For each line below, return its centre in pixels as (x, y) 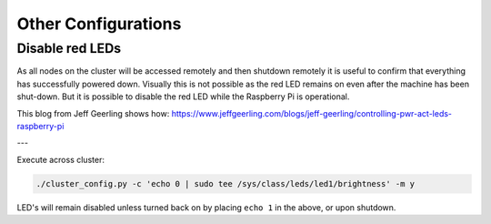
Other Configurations (99, 24)
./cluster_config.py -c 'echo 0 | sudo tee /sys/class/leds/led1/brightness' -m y (225, 183)
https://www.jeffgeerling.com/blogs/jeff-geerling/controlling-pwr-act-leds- (312, 113)
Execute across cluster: (60, 159)
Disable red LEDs (69, 48)
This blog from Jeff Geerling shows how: (93, 113)
